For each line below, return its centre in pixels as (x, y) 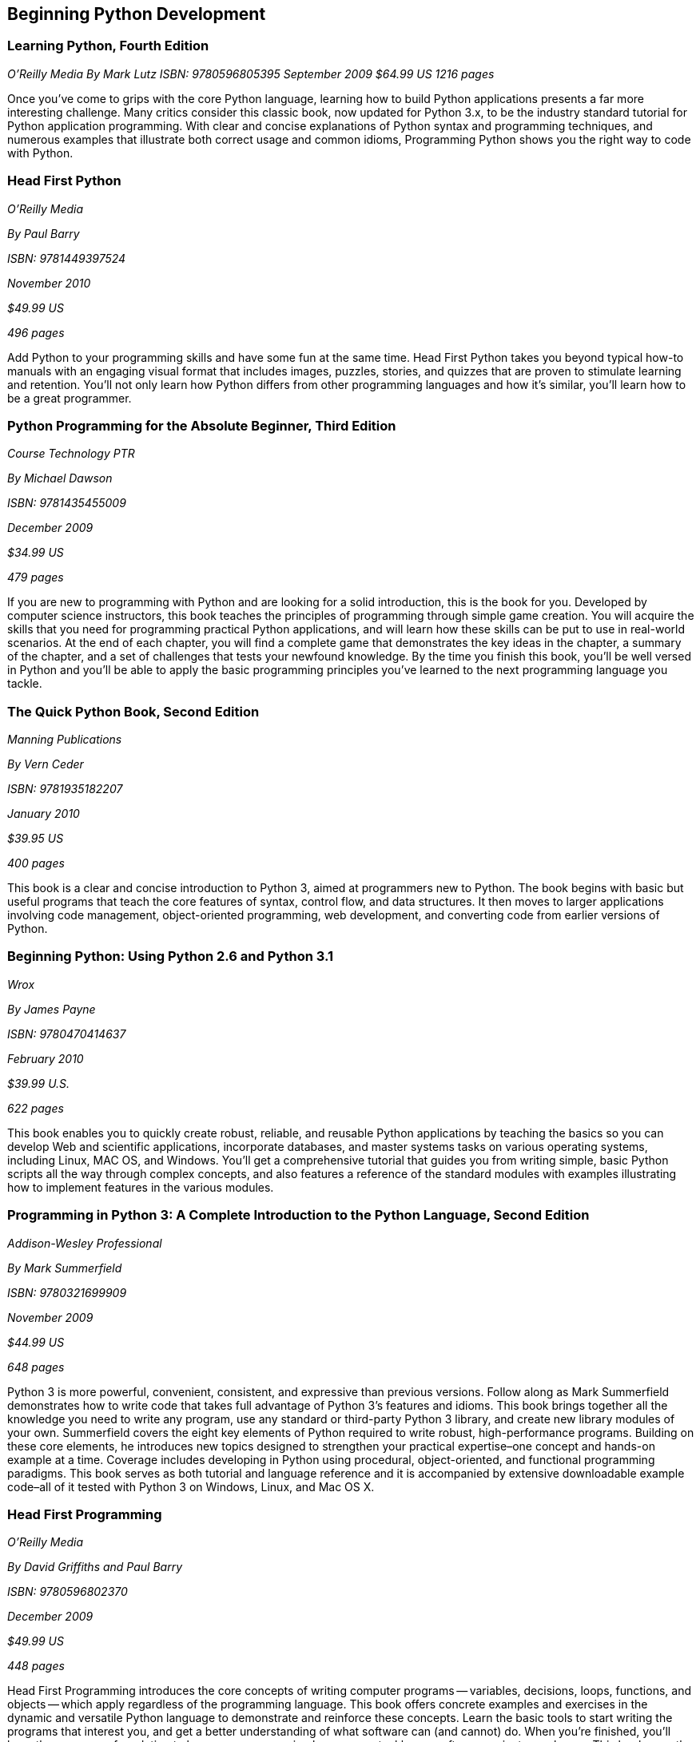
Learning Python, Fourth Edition (108, 46)
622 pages (36, 1108)
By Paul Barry (44, 233)
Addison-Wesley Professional (85, 1243)
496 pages (36, 332)
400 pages (36, 863)
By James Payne (52, 1009)
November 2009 (50, 1317)
